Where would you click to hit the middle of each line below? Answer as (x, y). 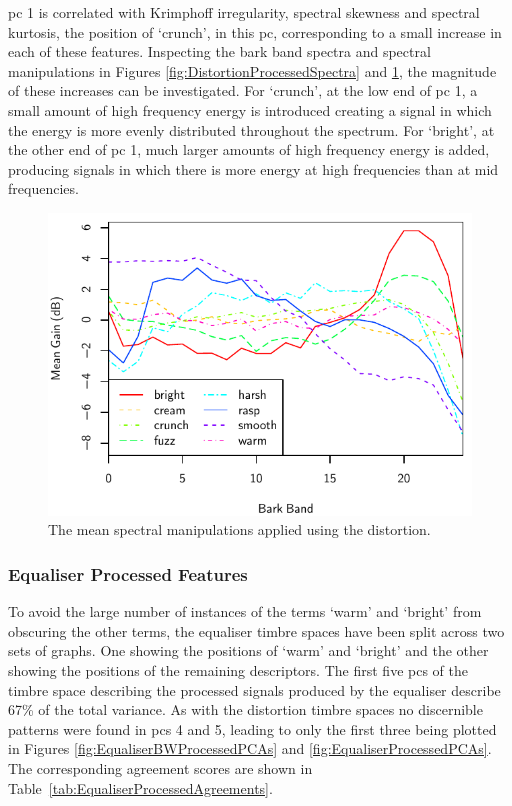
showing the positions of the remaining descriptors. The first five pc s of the (238, 669)
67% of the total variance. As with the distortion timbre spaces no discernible (245, 709)
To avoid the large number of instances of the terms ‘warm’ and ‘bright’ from (245, 611)
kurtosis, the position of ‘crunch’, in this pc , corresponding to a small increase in (255, 31)
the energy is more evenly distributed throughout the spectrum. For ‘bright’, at (251, 129)
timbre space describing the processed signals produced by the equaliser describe (254, 689)
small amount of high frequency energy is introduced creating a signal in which (250, 109)
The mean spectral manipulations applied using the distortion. (239, 529)
